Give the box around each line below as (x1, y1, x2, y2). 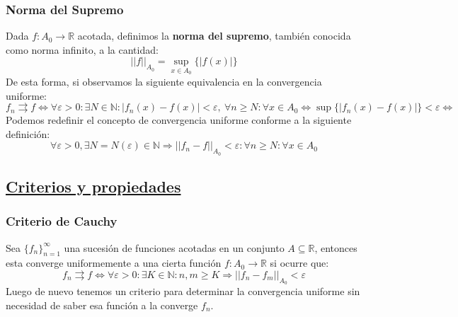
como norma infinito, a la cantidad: (6, 42, 159, 57)
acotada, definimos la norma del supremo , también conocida (77, 28, 351, 43)
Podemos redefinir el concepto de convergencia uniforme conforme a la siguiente (6, 113, 352, 127)
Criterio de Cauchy (6, 212, 118, 230)
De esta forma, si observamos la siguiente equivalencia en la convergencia (6, 74, 322, 89)
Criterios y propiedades (6, 175, 181, 197)
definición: (6, 126, 50, 141)
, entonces (314, 240, 357, 255)
